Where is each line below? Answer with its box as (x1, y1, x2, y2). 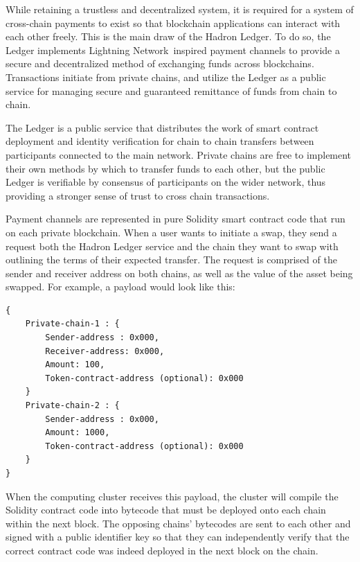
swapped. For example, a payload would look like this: (6, 279, 235, 294)
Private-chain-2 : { (25, 401, 120, 411)
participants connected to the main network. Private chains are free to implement (6, 147, 352, 161)
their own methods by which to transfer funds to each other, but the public (6, 161, 325, 175)
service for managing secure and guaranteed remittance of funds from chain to (6, 83, 337, 98)
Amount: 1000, (45, 428, 110, 438)
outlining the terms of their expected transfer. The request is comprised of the (6, 252, 337, 267)
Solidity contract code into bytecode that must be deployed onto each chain (6, 502, 326, 517)
